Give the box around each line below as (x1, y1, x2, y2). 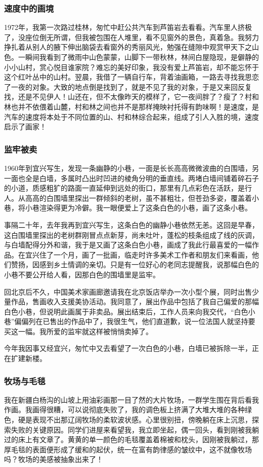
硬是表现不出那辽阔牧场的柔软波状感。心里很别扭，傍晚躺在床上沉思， (18, 414, 252, 425)
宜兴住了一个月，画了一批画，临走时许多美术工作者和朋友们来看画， (25, 249, 252, 260)
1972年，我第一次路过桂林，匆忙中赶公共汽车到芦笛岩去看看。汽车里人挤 (4, 22, 245, 32)
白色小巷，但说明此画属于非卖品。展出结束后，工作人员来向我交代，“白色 (4, 306, 248, 316)
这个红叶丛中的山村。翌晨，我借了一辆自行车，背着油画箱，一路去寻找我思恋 (4, 71, 259, 82)
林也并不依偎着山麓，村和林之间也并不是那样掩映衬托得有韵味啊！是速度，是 (4, 101, 259, 112)
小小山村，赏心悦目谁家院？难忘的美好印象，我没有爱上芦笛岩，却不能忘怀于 (4, 61, 259, 72)
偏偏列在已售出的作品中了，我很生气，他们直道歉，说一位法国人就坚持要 (14, 316, 255, 327)
